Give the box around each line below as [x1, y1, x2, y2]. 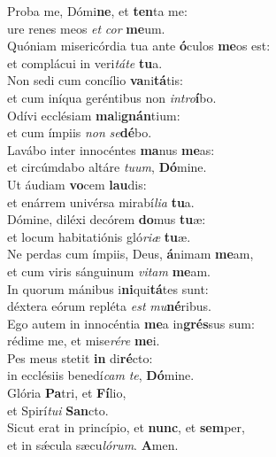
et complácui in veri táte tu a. [7, 53, 163, 72]
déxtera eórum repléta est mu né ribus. [7, 297, 211, 315]
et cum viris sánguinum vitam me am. [7, 261, 211, 280]
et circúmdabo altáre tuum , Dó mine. [7, 158, 207, 176]
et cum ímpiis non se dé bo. [7, 123, 152, 142]
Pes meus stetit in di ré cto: [7, 348, 153, 367]
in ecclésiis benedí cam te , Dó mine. [7, 366, 195, 384]
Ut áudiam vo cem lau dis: [7, 174, 147, 193]
